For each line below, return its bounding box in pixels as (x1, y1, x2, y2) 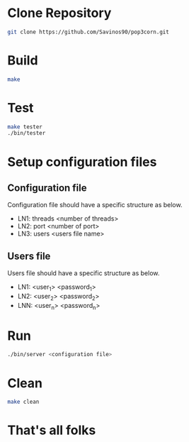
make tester (7, 123, 42, 131)
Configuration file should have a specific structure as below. (7, 201, 183, 209)
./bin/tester (7, 130, 46, 137)
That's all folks (7, 422, 96, 438)
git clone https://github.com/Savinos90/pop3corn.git (7, 28, 170, 35)
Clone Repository (7, 5, 112, 21)
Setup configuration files (7, 154, 157, 170)
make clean (7, 399, 40, 406)
